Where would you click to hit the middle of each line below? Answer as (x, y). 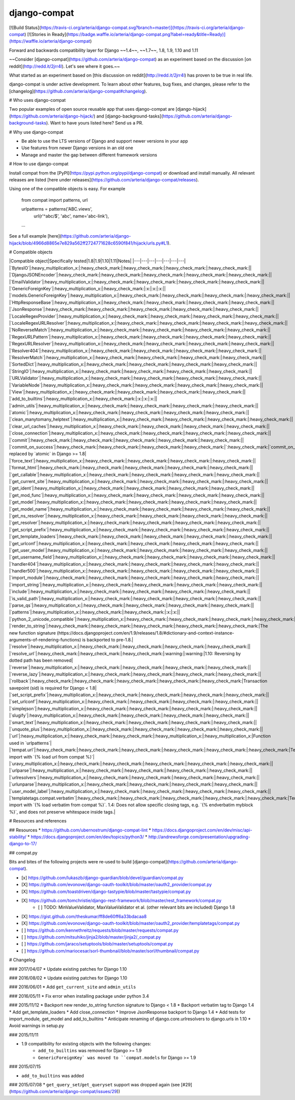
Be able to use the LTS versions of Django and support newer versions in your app (105, 141)
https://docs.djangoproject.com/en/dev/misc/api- (202, 830)
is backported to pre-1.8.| (108, 640)
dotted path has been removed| (41, 660)
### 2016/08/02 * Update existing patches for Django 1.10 (68, 978)
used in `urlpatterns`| (30, 743)
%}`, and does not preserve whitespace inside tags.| (62, 812)
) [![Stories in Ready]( (46, 34)
